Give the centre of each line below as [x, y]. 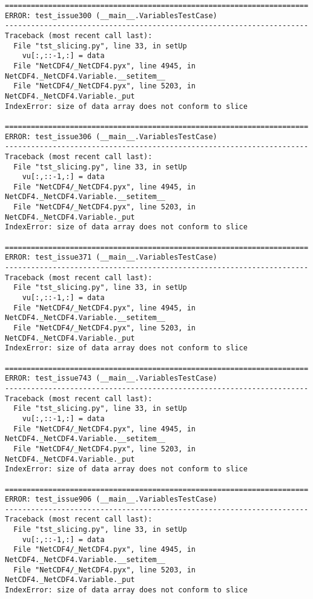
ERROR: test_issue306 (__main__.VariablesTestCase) [111, 136]
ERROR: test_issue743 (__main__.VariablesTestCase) [111, 378]
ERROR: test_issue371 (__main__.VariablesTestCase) [111, 257]
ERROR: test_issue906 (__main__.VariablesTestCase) [111, 499]
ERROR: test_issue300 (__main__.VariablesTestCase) [111, 15]
